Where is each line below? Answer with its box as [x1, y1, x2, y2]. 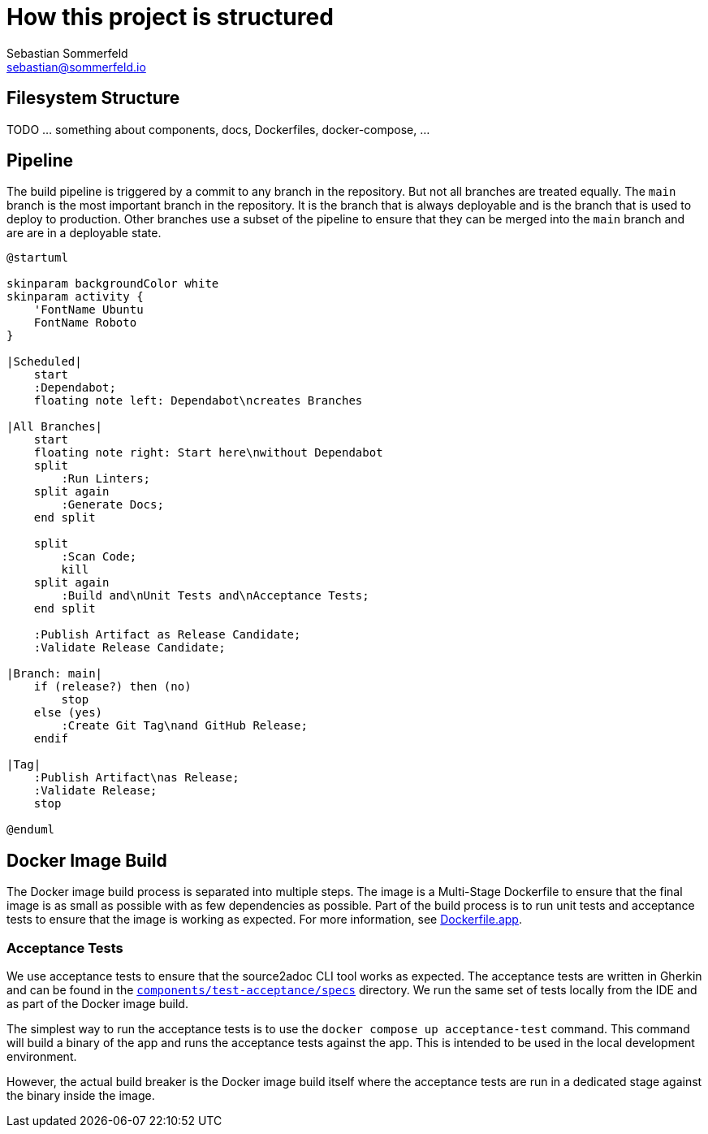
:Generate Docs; [61, 498, 164, 512]
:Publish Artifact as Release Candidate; [33, 628, 301, 642]
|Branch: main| [6, 667, 103, 681]
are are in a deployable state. [6, 226, 162, 240]
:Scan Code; [61, 550, 137, 564]
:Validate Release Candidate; [33, 641, 226, 655]
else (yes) [33, 706, 103, 720]
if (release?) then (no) [33, 680, 192, 694]
